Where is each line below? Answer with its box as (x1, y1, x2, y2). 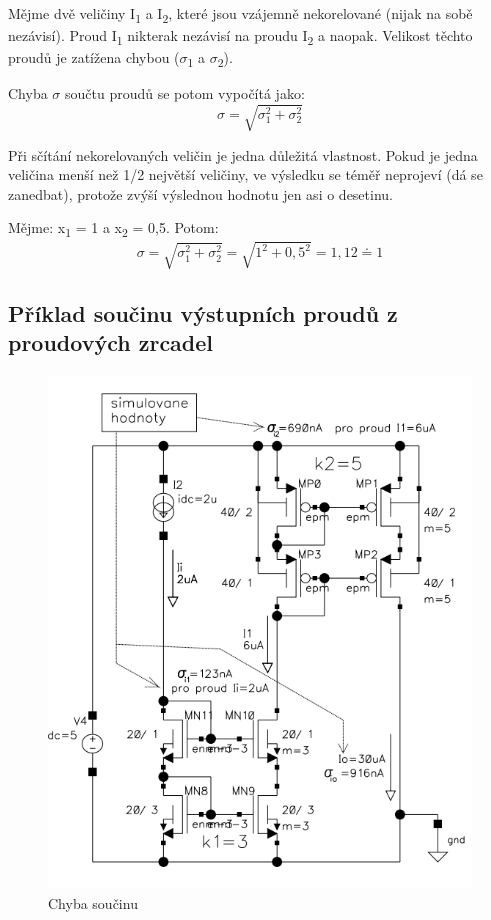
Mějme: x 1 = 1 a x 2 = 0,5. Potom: (8, 217, 219, 241)
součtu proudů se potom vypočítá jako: (65, 83, 305, 104)
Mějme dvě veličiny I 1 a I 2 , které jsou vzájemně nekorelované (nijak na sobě (8, 3, 473, 26)
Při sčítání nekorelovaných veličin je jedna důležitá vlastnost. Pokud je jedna (8, 144, 478, 165)
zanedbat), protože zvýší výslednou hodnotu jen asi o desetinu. (8, 183, 393, 204)
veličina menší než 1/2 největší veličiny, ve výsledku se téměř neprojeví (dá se (8, 164, 483, 185)
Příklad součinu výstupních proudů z (8, 298, 398, 329)
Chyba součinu (48, 893, 138, 914)
